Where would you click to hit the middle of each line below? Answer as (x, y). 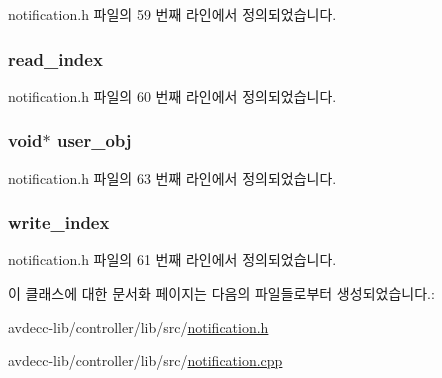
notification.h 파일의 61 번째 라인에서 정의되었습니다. (172, 259)
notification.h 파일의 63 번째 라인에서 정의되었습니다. (172, 177)
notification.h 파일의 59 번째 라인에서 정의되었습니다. (172, 14)
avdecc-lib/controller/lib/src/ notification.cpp (145, 360)
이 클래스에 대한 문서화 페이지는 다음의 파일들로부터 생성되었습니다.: (221, 293)
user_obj (94, 140)
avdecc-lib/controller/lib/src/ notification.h (138, 326)
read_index (55, 58)
